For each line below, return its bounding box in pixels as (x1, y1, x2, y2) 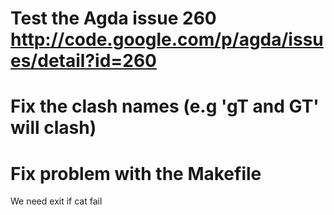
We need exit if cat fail (10, 195, 103, 207)
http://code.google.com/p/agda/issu (10, 28, 324, 51)
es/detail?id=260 (10, 50, 157, 72)
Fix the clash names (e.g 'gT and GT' (10, 95, 320, 118)
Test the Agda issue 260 (10, 7, 217, 30)
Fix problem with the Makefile (10, 162, 262, 185)
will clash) (10, 117, 97, 139)
